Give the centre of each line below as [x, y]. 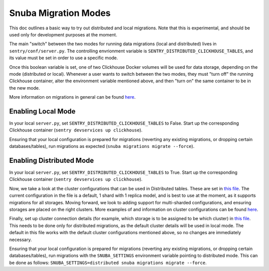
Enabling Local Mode [42, 111]
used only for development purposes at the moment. [63, 34]
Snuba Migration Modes [60, 13]
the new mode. [24, 88]
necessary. [21, 240]
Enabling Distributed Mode [52, 160]
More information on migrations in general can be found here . [72, 97]
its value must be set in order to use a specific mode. [64, 58]
